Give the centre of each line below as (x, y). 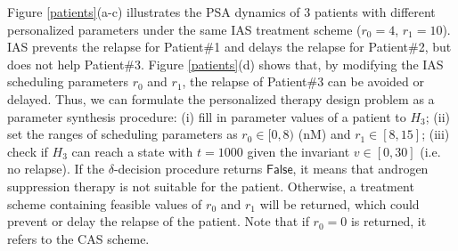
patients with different (375, 12)
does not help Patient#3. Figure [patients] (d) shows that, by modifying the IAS (225, 64)
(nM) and (324, 134)
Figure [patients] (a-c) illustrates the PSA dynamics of (154, 12)
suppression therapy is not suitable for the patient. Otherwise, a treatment (211, 186)
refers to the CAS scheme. (78, 238)
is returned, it (388, 221)
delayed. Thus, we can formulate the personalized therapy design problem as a (221, 98)
